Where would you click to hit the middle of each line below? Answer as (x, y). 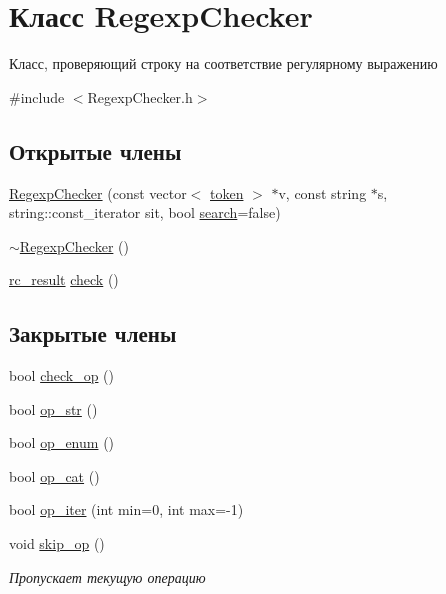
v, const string (322, 192)
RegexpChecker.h (140, 96)
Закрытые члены (93, 333)
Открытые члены (95, 150)
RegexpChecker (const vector (98, 192)
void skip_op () (57, 543)
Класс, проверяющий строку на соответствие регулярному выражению (223, 63)
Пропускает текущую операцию (107, 576)
